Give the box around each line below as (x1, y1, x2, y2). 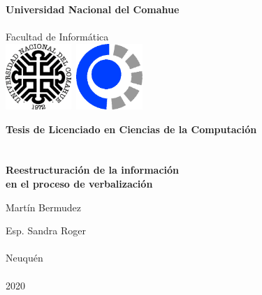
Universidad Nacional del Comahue (6, 1, 180, 16)
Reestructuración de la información (6, 162, 180, 177)
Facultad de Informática (6, 29, 109, 43)
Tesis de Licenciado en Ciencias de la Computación (6, 121, 257, 136)
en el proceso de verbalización (6, 176, 153, 191)
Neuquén (6, 250, 43, 265)
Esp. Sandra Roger (6, 223, 86, 238)
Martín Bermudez (6, 199, 81, 214)
